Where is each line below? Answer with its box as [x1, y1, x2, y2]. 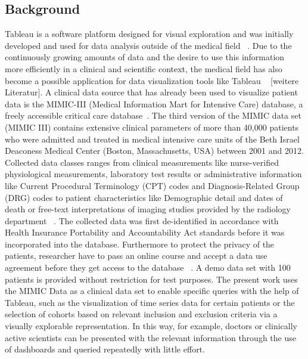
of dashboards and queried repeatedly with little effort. [5, 343, 205, 355]
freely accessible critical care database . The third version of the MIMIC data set [5, 109, 301, 122]
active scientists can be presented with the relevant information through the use [5, 331, 296, 343]
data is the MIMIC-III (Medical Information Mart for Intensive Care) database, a [5, 97, 303, 110]
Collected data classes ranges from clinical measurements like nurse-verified [5, 156, 279, 168]
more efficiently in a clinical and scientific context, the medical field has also [5, 62, 282, 75]
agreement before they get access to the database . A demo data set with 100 [5, 261, 291, 274]
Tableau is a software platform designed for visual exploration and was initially [5, 27, 294, 40]
